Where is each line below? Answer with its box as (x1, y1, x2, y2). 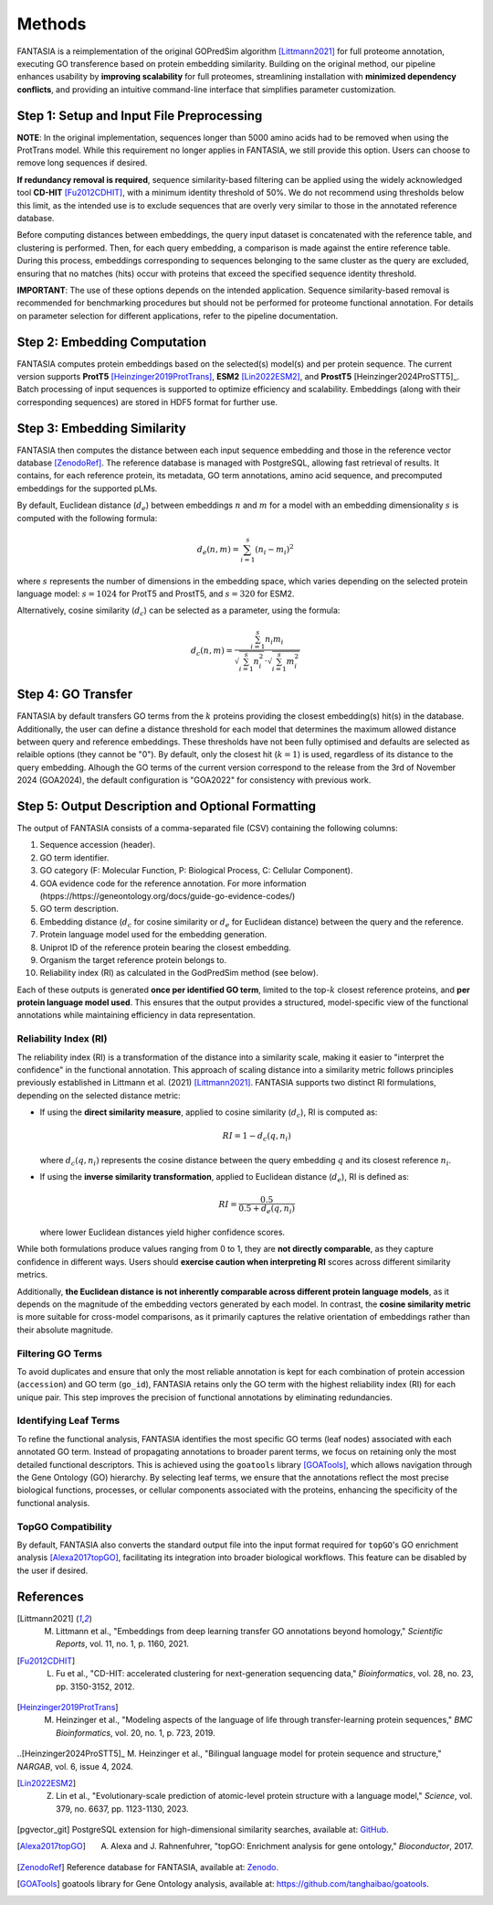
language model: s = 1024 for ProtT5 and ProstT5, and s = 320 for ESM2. (16, 588, 295, 599)
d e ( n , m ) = (196, 544, 239, 557)
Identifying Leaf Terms (16, 1414, 121, 1427)
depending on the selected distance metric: (16, 1089, 182, 1101)
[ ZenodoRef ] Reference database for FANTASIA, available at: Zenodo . (16, 1861, 278, 1872)
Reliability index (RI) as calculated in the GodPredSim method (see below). (39, 968, 319, 979)
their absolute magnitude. (16, 1324, 114, 1335)
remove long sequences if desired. (16, 157, 148, 168)
